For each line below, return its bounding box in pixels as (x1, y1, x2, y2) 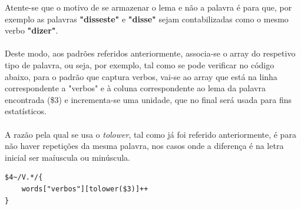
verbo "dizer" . (5, 24, 58, 37)
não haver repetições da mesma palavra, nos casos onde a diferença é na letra (5, 140, 284, 152)
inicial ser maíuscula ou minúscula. (5, 151, 130, 163)
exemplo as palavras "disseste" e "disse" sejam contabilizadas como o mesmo (5, 12, 289, 25)
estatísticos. (5, 105, 47, 117)
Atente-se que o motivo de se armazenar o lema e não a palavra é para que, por (5, 1, 292, 13)
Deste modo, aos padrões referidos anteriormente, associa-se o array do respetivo (5, 47, 296, 59)
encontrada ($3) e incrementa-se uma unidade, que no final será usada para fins (5, 93, 292, 105)
